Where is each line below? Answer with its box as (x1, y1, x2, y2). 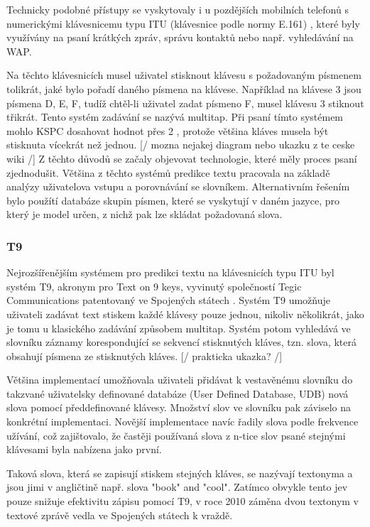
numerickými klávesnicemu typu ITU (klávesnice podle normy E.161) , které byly (6, 16, 360, 31)
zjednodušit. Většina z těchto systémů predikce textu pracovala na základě (6, 165, 330, 180)
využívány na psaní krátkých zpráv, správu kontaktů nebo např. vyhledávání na (6, 30, 354, 45)
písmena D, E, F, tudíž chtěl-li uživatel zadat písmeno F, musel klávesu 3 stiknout (6, 95, 364, 110)
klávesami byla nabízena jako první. (6, 442, 162, 457)
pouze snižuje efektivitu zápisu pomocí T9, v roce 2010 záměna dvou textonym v (6, 494, 359, 509)
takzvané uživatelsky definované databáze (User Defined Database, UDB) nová (6, 386, 349, 401)
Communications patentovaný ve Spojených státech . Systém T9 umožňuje (6, 293, 330, 308)
